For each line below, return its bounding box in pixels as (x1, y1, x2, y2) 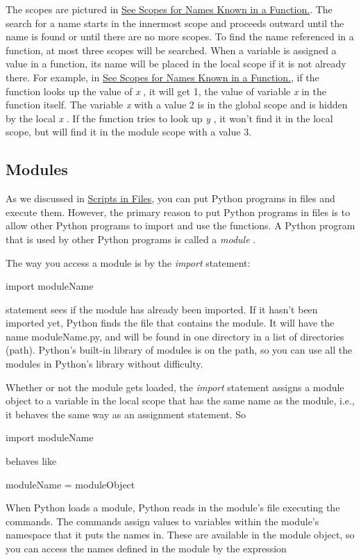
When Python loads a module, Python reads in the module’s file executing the (6, 500, 340, 515)
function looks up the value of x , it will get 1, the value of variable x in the (6, 83, 326, 98)
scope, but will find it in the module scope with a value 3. (6, 124, 252, 139)
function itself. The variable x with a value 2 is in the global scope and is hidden (6, 97, 348, 112)
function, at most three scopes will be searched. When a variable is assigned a (6, 42, 337, 57)
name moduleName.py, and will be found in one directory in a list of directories (6, 329, 344, 343)
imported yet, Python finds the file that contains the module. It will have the (6, 315, 335, 330)
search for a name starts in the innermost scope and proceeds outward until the (6, 15, 344, 30)
